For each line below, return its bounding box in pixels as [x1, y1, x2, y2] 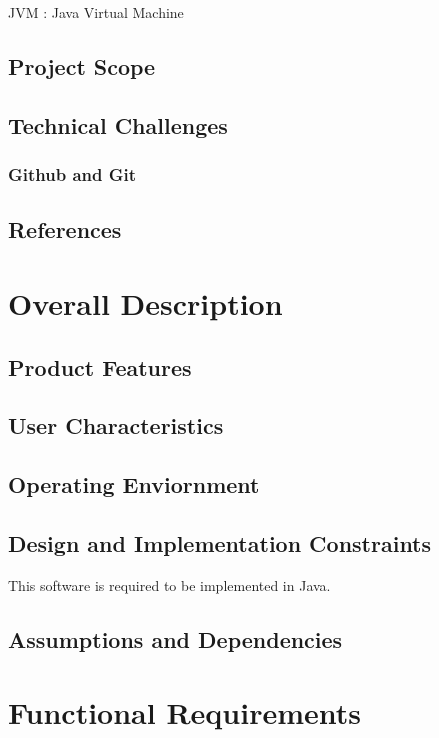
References [8, 214, 122, 245]
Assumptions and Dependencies [8, 623, 343, 654]
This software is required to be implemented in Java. [8, 574, 331, 595]
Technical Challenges [8, 109, 228, 140]
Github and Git [8, 162, 137, 187]
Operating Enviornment [8, 469, 260, 500]
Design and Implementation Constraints [8, 527, 432, 558]
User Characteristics [8, 410, 224, 441]
